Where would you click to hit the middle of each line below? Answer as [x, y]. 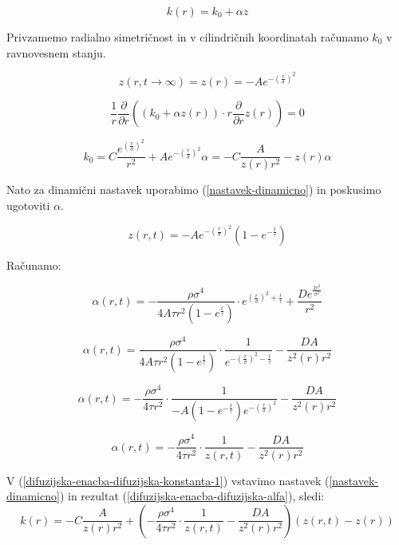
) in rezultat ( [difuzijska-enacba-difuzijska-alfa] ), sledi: [192, 496]
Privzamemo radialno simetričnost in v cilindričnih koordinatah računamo [188, 37]
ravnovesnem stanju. [56, 52]
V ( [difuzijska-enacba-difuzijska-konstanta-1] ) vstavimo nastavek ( [168, 480]
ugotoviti [28, 205]
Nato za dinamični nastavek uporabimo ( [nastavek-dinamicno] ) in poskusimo [194, 190]
